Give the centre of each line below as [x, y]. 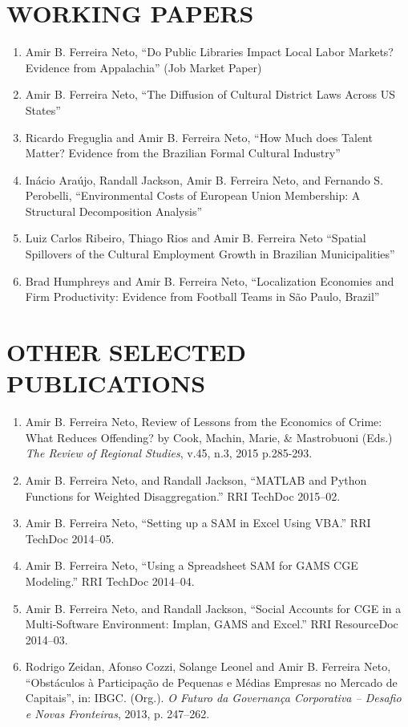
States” [43, 110]
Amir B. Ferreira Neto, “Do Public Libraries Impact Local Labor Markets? [209, 52]
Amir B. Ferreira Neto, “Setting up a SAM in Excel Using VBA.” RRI [198, 523]
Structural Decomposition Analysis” [114, 211]
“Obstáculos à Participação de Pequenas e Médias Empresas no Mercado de [211, 682]
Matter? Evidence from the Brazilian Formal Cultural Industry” [183, 153]
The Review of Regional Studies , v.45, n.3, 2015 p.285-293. [169, 453]
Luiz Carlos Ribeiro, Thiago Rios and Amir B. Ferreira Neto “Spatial [196, 238]
